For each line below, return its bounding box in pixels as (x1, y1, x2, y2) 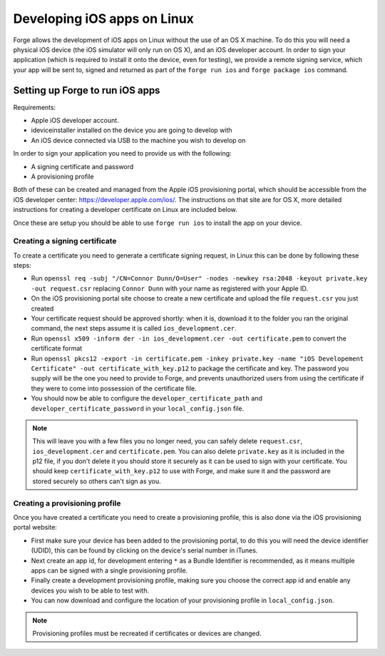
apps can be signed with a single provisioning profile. (31, 566, 188, 575)
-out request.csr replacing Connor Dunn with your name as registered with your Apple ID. (31, 284, 309, 293)
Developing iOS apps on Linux (13, 11, 194, 26)
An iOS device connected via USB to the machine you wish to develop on (31, 136, 246, 144)
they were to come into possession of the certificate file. (31, 384, 197, 393)
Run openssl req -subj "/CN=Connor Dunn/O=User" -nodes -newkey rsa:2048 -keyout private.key (31, 274, 368, 283)
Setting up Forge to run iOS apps (13, 84, 160, 96)
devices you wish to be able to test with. (31, 586, 150, 595)
